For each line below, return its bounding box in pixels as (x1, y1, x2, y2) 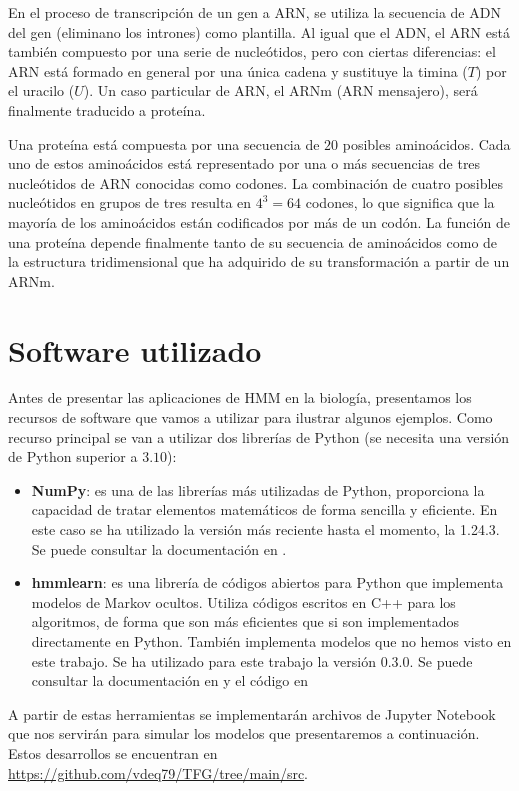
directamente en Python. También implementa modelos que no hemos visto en (31, 630, 512, 651)
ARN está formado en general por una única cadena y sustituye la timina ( (8, 60, 468, 81)
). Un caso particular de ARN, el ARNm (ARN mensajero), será (83, 80, 478, 101)
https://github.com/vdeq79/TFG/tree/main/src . (8, 762, 309, 783)
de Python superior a (8, 446, 138, 467)
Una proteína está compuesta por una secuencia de (8, 133, 320, 154)
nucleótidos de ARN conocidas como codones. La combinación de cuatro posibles (8, 172, 504, 193)
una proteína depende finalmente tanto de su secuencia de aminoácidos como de (8, 231, 498, 252)
